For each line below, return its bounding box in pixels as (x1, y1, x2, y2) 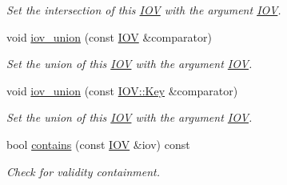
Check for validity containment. (6, 163, 160, 179)
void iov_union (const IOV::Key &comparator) (6, 82, 238, 99)
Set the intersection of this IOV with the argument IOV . (6, 2, 281, 18)
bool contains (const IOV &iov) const (6, 135, 190, 152)
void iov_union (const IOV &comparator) (6, 28, 212, 45)
